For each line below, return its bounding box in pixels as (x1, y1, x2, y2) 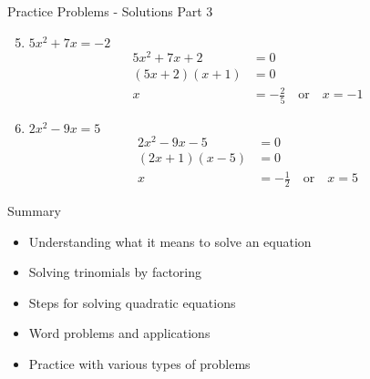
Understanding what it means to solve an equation (28, 231, 312, 251)
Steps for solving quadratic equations (28, 292, 236, 312)
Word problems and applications (28, 323, 211, 343)
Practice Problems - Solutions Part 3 (7, 2, 213, 20)
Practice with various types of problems (28, 354, 251, 374)
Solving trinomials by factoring (28, 262, 201, 282)
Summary (7, 201, 61, 220)
